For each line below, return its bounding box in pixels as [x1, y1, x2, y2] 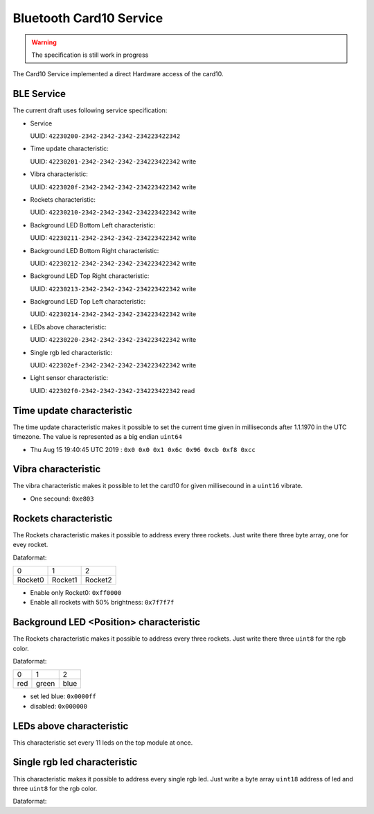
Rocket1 [52, 575, 78, 584]
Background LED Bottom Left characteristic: [30, 220, 156, 229]
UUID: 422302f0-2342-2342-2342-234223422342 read [30, 386, 195, 395]
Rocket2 [84, 575, 112, 584]
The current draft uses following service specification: [12, 106, 168, 114]
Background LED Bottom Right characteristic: [30, 246, 159, 254]
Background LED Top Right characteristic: [30, 272, 150, 280]
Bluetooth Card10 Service [12, 10, 163, 26]
